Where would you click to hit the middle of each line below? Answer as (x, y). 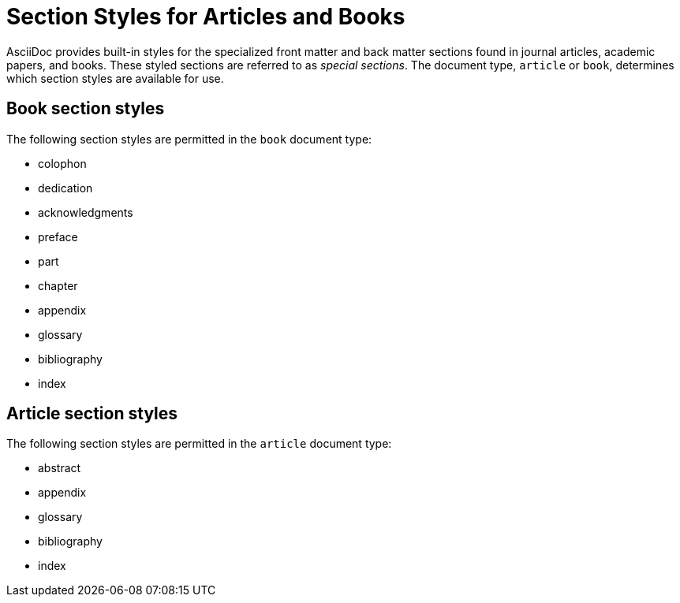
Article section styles (92, 414)
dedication (65, 188)
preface (58, 236)
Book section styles (86, 109)
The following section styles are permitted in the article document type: (199, 444)
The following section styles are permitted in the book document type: (189, 139)
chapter (58, 285)
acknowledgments (86, 212)
